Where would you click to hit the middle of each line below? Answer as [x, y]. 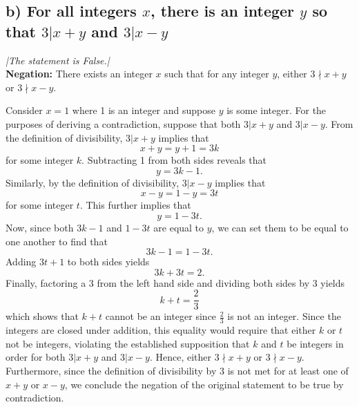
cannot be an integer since [161, 316]
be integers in [315, 343]
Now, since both [40, 227]
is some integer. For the [276, 110]
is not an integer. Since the [284, 316]
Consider [24, 110]
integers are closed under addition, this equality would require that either [161, 330]
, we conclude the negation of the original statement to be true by [204, 384]
